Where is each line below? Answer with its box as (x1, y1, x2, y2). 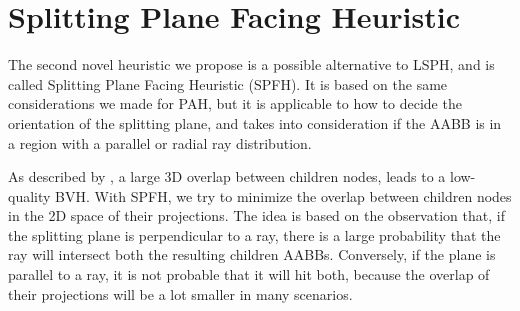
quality (8, 185, 51, 206)
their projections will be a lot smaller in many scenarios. (8, 283, 353, 304)
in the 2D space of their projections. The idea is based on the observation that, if (8, 205, 505, 226)
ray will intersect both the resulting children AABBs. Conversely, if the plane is (8, 244, 496, 265)
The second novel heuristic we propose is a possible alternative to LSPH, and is (8, 54, 495, 75)
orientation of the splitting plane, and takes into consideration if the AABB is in (8, 112, 502, 133)
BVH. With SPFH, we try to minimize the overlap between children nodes (55, 185, 512, 206)
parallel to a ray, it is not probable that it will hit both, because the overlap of (8, 264, 490, 285)
